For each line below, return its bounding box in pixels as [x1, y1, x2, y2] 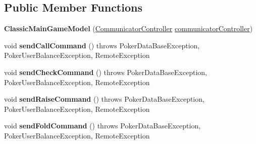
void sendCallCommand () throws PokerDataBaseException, [4, 40, 200, 50]
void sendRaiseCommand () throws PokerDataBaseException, [4, 94, 204, 104]
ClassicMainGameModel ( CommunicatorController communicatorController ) [4, 23, 253, 34]
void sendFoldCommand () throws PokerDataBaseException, [4, 120, 201, 131]
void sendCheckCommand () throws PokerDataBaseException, [4, 66, 207, 77]
